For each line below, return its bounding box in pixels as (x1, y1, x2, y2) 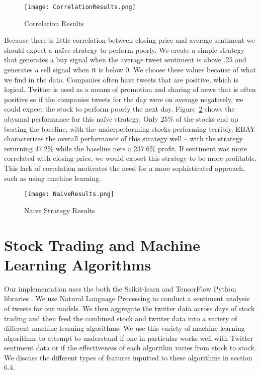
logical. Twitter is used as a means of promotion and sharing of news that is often (4, 84, 256, 95)
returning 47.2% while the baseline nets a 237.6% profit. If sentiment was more (4, 143, 247, 153)
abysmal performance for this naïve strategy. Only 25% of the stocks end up (4, 114, 238, 124)
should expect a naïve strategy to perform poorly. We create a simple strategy (4, 44, 245, 55)
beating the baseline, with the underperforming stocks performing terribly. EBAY (4, 123, 255, 134)
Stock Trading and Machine (4, 234, 200, 255)
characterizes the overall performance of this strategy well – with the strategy (4, 133, 243, 144)
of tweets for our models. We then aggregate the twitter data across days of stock (4, 303, 255, 313)
